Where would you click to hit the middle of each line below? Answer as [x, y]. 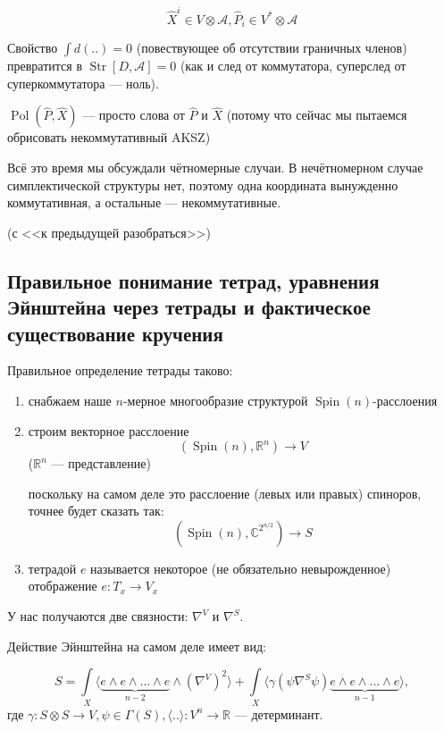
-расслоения [405, 400]
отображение [63, 586]
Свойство [33, 48]
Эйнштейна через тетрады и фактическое [189, 307]
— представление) [101, 463]
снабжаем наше [70, 400]
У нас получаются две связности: [98, 616]
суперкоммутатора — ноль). [83, 83]
